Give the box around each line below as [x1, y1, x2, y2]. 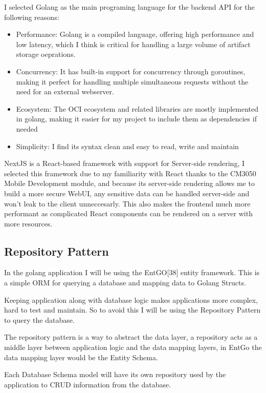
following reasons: [4, 11, 59, 22]
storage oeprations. [16, 49, 76, 59]
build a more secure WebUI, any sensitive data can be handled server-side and [4, 188, 250, 198]
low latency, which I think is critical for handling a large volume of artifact [16, 38, 251, 49]
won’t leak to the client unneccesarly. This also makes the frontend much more [4, 198, 251, 209]
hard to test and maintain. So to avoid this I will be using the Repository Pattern [4, 304, 261, 315]
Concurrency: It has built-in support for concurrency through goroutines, [16, 66, 246, 76]
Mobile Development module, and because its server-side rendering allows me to [4, 178, 255, 189]
